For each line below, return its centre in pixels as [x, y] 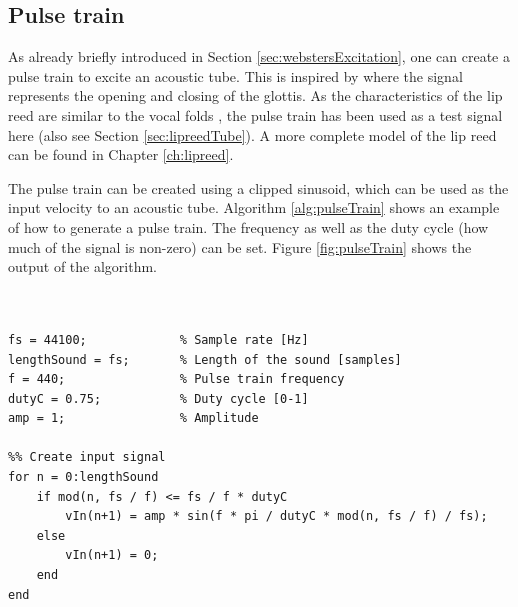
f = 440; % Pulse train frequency [176, 379]
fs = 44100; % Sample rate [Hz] [158, 339]
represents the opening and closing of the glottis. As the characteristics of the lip [255, 95]
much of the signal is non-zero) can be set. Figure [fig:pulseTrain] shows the [240, 246]
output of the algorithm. [83, 266]
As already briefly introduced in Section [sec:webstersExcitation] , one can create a [259, 56]
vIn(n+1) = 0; [112, 555]
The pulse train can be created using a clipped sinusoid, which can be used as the [258, 187]
